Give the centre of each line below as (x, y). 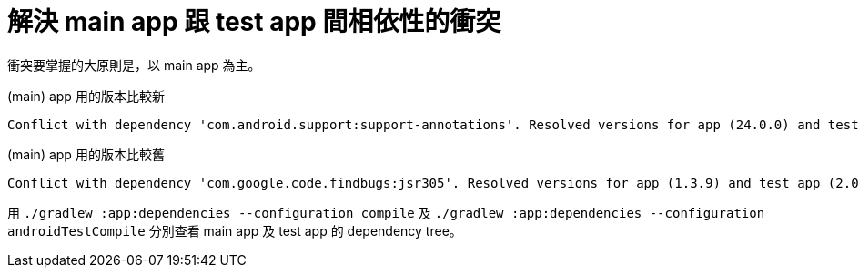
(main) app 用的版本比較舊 (86, 154)
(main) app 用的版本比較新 (86, 96)
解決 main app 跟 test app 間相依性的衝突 (254, 22)
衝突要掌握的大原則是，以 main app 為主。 (134, 65)
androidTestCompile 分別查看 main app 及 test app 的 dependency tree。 (235, 230)
